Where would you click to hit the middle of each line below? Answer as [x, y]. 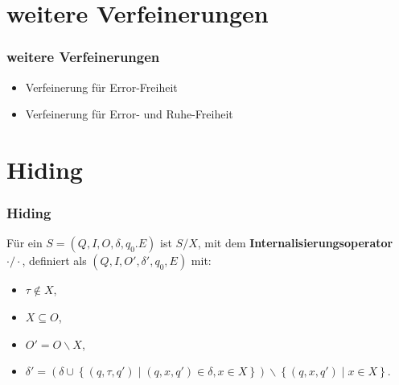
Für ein [25, 243]
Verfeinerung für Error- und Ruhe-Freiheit [129, 114]
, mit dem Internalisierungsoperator [295, 243]
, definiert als [54, 261]
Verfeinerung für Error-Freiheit [101, 87]
